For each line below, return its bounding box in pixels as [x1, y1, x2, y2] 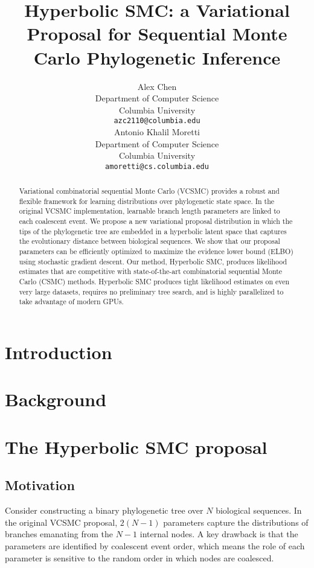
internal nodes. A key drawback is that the [139, 528, 298, 540]
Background [5, 387, 107, 412]
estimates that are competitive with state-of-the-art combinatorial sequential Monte [19, 266, 283, 276]
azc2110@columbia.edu [114, 116, 200, 126]
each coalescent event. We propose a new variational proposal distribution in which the [19, 216, 293, 226]
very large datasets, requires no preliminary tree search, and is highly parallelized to [19, 286, 284, 296]
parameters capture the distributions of [163, 515, 309, 528]
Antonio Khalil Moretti [114, 125, 200, 138]
